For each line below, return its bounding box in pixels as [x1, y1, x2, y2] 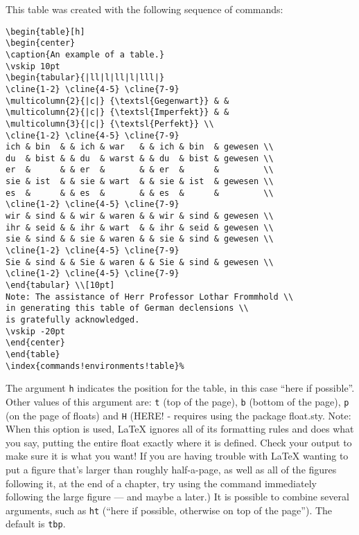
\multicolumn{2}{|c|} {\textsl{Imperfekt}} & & [6, 107, 229, 118]
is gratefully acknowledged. [6, 315, 140, 325]
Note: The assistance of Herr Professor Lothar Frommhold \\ [6, 291, 294, 302]
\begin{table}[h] [6, 26, 85, 37]
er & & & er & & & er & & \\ [6, 165, 274, 175]
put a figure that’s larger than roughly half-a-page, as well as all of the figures [6, 462, 337, 477]
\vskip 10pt [6, 61, 60, 71]
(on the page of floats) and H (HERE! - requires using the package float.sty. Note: [6, 408, 351, 422]
